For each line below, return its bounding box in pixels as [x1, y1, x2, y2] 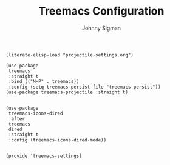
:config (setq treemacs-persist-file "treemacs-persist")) [8, 84, 161, 90]
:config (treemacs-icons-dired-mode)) [8, 136, 107, 143]
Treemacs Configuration [38, 4, 165, 18]
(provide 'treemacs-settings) [5, 153, 83, 159]
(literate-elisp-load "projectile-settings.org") [5, 52, 134, 58]
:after [8, 115, 25, 122]
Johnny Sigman [81, 24, 121, 32]
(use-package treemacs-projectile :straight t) [5, 89, 129, 95]
